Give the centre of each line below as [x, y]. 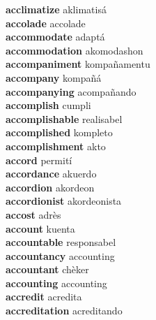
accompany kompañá [54, 77]
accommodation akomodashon [75, 50]
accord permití [39, 160]
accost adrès [33, 214]
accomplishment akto [56, 146]
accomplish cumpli [48, 105]
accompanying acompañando [71, 91]
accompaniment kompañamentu [78, 64]
